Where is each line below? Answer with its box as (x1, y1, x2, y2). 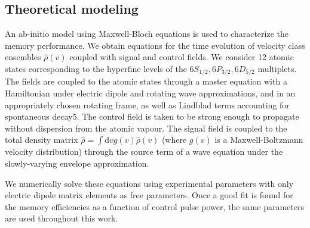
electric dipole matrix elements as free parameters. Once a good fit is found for (5, 189, 293, 201)
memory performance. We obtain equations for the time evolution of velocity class (5, 39, 305, 51)
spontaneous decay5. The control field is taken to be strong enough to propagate (5, 110, 299, 123)
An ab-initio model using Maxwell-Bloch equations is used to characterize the (5, 27, 289, 40)
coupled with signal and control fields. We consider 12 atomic (69, 51, 294, 63)
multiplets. (257, 62, 297, 74)
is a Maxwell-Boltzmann (214, 133, 303, 146)
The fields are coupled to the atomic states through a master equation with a (5, 75, 287, 88)
